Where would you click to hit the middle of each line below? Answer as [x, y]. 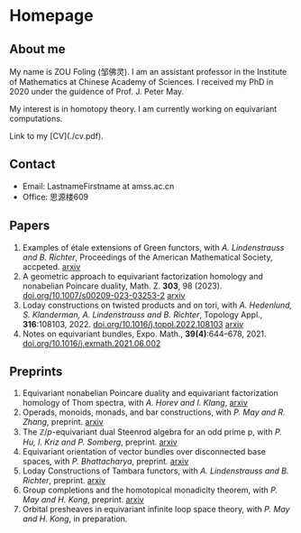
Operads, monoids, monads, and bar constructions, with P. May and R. [154, 412]
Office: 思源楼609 [55, 197]
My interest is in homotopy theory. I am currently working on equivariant [143, 109]
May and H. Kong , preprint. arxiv [83, 500]
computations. [36, 119]
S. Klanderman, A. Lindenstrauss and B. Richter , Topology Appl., [142, 314]
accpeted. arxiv [51, 266]
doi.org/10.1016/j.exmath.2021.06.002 [91, 343]
